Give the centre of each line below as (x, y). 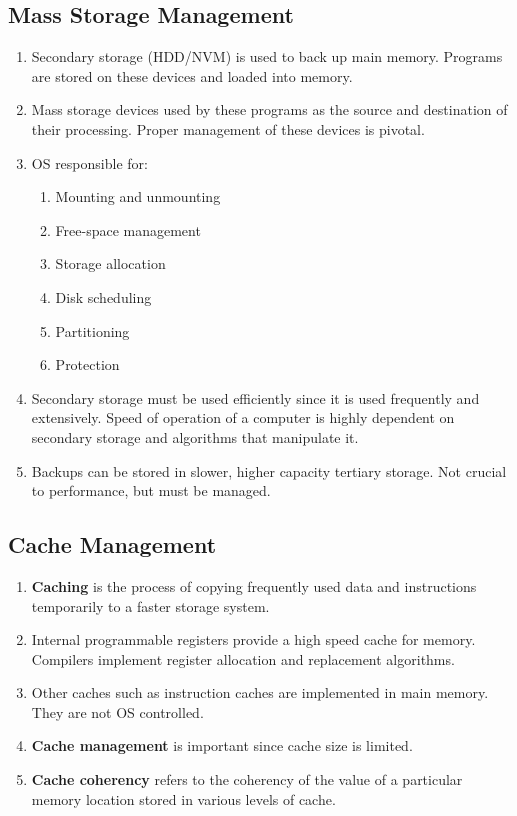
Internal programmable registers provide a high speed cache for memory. (253, 639)
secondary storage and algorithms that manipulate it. (195, 436)
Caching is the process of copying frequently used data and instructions (254, 585)
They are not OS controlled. (117, 711)
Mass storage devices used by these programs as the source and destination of (269, 109)
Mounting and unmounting (138, 196)
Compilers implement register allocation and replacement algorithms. (243, 658)
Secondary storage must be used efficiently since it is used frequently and (255, 397)
